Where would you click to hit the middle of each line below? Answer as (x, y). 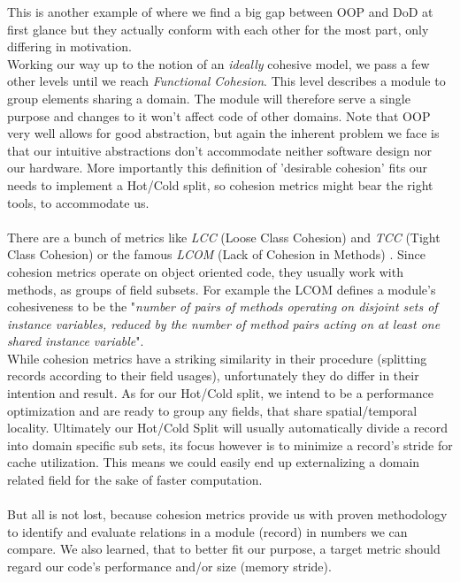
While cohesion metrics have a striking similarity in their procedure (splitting (217, 358)
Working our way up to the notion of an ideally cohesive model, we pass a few (218, 63)
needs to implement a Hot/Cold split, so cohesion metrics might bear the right (220, 184)
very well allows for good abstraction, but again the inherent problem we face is (223, 133)
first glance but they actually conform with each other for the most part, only (218, 29)
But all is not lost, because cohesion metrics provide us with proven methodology (227, 514)
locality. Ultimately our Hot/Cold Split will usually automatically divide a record (228, 428)
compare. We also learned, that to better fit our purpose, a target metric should (224, 549)
